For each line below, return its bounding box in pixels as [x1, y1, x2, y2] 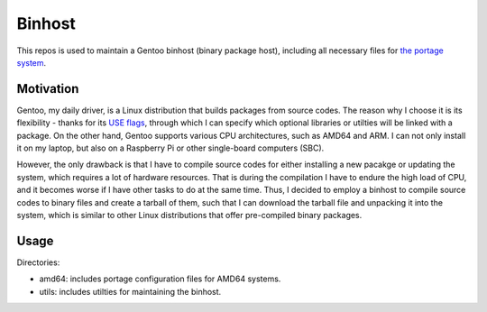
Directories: [16, 257, 60, 268]
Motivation [16, 81, 79, 96]
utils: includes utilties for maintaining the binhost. [39, 286, 222, 297]
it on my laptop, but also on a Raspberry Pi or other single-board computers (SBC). [16, 142, 325, 153]
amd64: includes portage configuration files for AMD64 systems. [39, 273, 281, 284]
